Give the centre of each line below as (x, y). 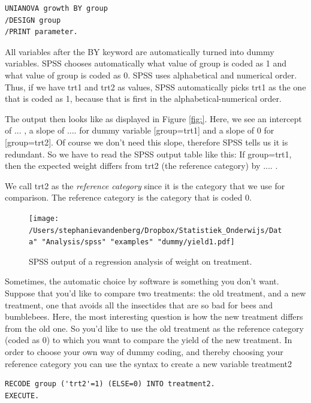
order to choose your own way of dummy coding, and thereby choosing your (144, 352)
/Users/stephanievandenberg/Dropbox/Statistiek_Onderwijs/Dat (155, 230)
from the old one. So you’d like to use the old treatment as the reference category (154, 328)
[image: (44, 218)
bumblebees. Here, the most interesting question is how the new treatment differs (154, 316)
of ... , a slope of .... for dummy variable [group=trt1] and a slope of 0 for (140, 130)
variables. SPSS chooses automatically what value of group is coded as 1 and (146, 63)
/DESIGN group (33, 20)
